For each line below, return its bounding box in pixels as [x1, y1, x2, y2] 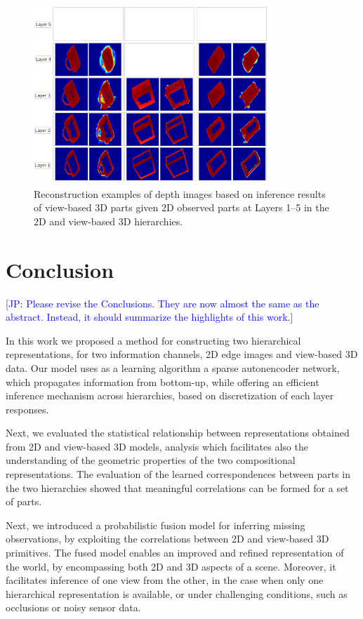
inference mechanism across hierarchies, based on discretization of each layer [6, 388, 334, 403]
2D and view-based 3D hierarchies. [34, 213, 183, 228]
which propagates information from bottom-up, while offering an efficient [6, 374, 319, 389]
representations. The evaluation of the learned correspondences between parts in [6, 467, 350, 481]
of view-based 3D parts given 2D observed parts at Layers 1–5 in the [34, 200, 329, 215]
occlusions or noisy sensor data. [6, 600, 141, 615]
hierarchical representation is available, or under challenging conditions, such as [6, 586, 348, 601]
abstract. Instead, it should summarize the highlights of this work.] [6, 309, 293, 324]
